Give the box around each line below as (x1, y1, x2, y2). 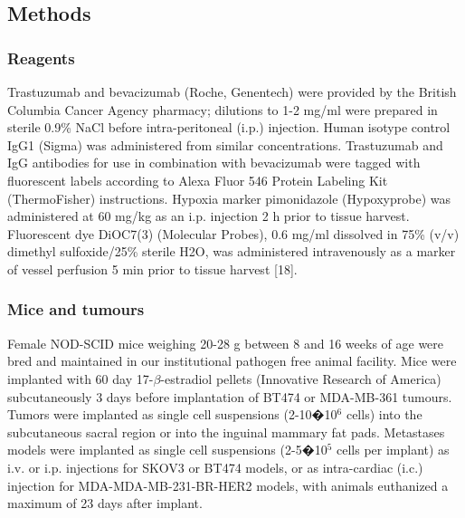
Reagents (7, 46, 75, 69)
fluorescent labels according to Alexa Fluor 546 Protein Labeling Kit (7, 170, 388, 189)
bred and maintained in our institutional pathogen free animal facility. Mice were (7, 351, 457, 370)
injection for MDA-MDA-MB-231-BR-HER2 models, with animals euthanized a (7, 475, 449, 494)
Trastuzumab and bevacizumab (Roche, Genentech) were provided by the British (7, 82, 457, 101)
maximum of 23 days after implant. (7, 494, 203, 513)
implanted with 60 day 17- (7, 369, 154, 388)
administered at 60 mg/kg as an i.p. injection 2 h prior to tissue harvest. (7, 206, 410, 225)
